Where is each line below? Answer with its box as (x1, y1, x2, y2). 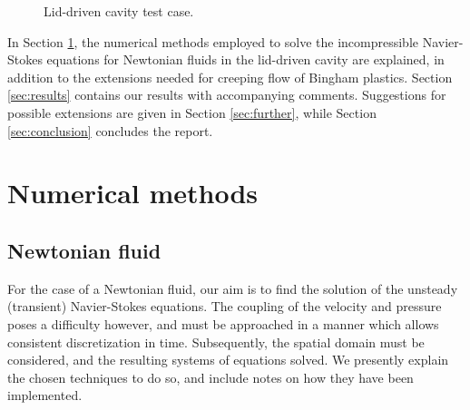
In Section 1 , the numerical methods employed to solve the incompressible (7, 32, 419, 51)
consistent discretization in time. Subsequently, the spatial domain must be (7, 332, 425, 351)
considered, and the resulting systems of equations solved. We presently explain (7, 350, 449, 369)
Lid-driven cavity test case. (44, 2, 194, 20)
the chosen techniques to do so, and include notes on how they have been (7, 367, 414, 386)
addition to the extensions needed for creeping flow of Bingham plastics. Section (7, 67, 453, 86)
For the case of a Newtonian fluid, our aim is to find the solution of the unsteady (7, 278, 458, 298)
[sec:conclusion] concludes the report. (7, 121, 213, 140)
